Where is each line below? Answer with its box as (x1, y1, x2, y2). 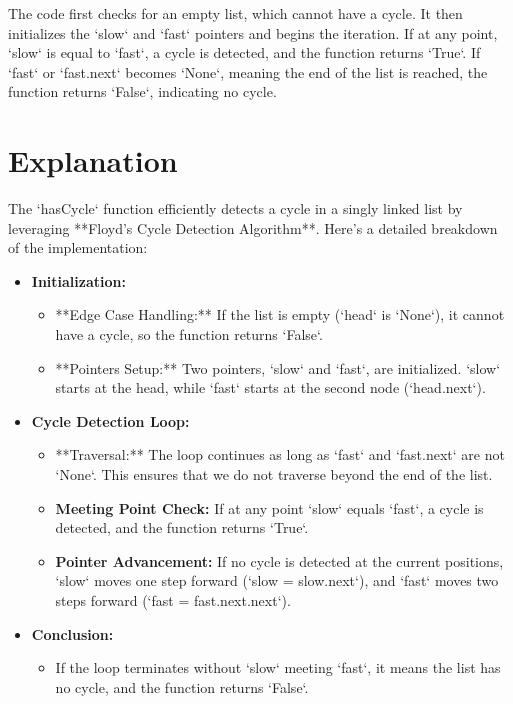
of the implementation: (8, 237, 148, 258)
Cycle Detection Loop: (31, 410, 190, 431)
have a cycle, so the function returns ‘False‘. (55, 324, 323, 345)
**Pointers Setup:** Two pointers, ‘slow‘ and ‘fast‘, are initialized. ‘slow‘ (55, 357, 501, 378)
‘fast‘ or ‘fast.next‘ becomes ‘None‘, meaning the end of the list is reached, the (8, 61, 488, 82)
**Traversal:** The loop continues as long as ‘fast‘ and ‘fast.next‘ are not (55, 444, 505, 465)
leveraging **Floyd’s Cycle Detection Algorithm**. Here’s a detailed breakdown (8, 217, 498, 238)
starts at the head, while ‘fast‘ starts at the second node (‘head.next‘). (55, 377, 486, 398)
